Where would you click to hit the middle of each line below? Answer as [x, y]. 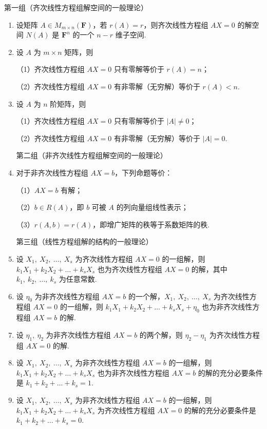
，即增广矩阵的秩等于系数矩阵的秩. [151, 224]
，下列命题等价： [144, 172]
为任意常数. [78, 279]
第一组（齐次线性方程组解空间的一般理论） [76, 7]
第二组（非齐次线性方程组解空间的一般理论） [92, 155]
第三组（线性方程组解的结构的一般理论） [84, 241]
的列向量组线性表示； [152, 207]
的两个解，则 [161, 334]
